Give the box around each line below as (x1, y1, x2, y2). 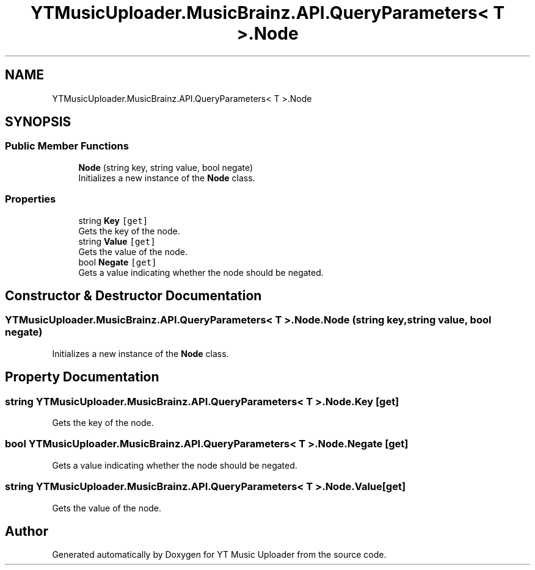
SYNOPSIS (5, 114, 71, 130)
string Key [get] (78, 215, 148, 226)
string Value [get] (78, 236, 156, 247)
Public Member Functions (5, 140, 129, 153)
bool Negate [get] (78, 256, 157, 267)
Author (5, 523, 48, 539)
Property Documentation (5, 369, 159, 385)
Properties (5, 193, 56, 206)
